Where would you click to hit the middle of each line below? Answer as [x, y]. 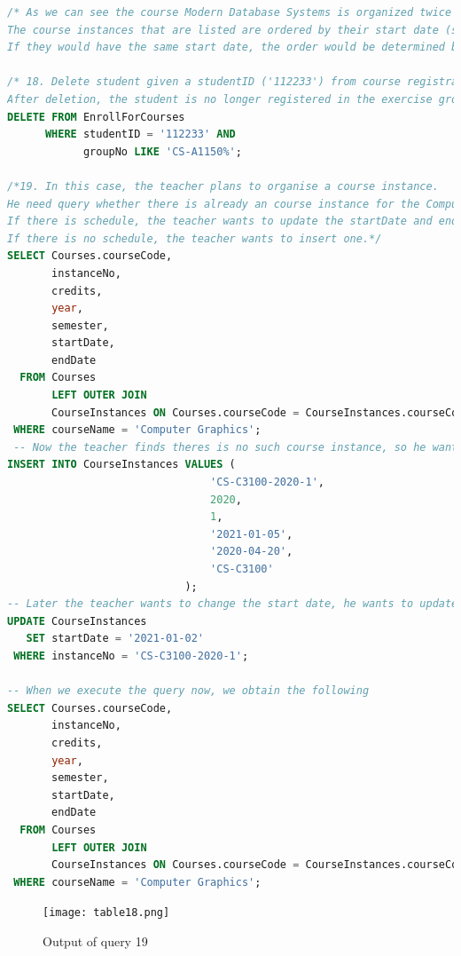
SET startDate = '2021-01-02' [115, 639]
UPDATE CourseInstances [77, 621]
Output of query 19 [95, 940]
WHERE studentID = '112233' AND [140, 134]
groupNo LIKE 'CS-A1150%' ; [162, 151]
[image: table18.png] [106, 913]
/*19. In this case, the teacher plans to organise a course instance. [223, 186]
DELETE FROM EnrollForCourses [96, 117]
